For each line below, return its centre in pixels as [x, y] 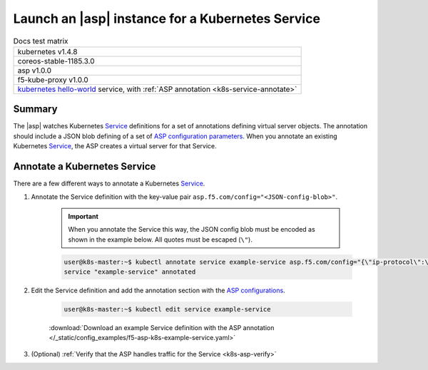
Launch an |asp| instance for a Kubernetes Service [167, 19]
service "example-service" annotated [130, 272]
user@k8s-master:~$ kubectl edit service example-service [167, 309]
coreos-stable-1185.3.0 [56, 61]
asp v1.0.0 [35, 70]
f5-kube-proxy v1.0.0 [53, 80]
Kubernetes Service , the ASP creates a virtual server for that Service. [115, 146]
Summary [35, 109]
